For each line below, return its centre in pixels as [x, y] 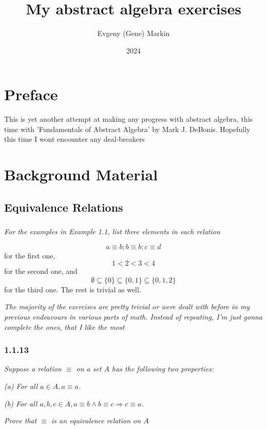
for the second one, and [41, 271]
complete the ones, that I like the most [64, 327]
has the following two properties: [163, 369]
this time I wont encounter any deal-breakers [75, 139]
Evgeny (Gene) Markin [133, 33]
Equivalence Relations [64, 207]
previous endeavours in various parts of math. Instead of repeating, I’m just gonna [133, 317]
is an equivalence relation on [96, 421]
